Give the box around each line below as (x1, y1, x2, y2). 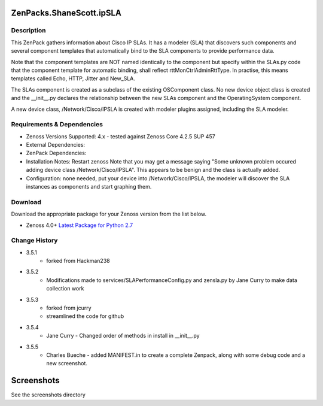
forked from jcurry (46, 304, 92, 311)
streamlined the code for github (46, 313, 124, 320)
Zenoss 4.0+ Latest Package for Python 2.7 (26, 222, 133, 229)
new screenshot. (46, 360, 88, 367)
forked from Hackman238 (46, 257, 110, 265)
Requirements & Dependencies (11, 120, 103, 129)
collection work (46, 285, 84, 292)
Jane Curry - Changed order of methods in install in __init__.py (46, 332, 200, 340)
